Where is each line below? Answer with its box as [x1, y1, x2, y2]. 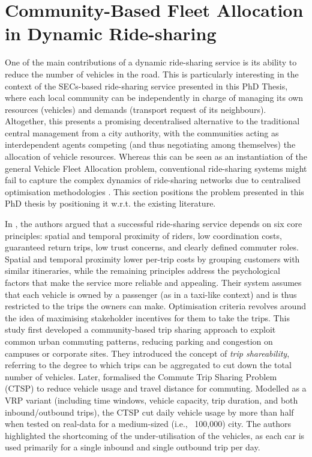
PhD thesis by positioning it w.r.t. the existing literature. [5, 197, 216, 210]
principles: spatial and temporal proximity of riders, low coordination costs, [5, 229, 282, 241]
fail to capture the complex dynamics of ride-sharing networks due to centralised [5, 174, 301, 186]
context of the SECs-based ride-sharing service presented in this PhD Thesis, [5, 79, 288, 92]
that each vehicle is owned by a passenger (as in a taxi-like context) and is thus [5, 288, 297, 300]
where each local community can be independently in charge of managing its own [5, 91, 304, 104]
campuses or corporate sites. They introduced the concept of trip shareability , [5, 347, 290, 359]
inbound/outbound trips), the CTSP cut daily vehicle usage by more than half [5, 405, 294, 418]
